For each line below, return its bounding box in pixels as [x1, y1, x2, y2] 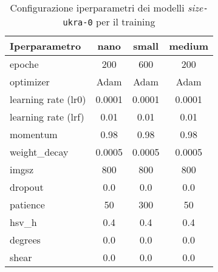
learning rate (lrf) [10, 110, 84, 124]
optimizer [10, 75, 50, 88]
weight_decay [10, 145, 69, 159]
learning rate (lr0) [10, 92, 86, 106]
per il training [95, 15, 155, 28]
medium [169, 39, 209, 53]
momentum [10, 127, 58, 141]
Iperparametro [10, 39, 81, 53]
